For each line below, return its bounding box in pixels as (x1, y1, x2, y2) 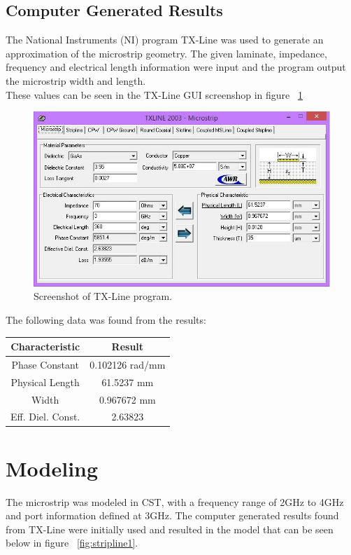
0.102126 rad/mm (89, 357, 166, 371)
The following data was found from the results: (6, 312, 206, 327)
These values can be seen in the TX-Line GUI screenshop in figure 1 (6, 87, 303, 102)
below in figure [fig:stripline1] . (6, 535, 138, 550)
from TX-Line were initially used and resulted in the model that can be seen (6, 521, 334, 536)
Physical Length (10, 374, 80, 389)
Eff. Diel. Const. (10, 409, 80, 424)
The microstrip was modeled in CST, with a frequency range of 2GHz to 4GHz (6, 494, 344, 509)
